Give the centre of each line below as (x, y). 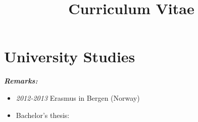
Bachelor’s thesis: (43, 115)
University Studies (70, 56)
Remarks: (21, 81)
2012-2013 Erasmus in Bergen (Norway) (78, 97)
